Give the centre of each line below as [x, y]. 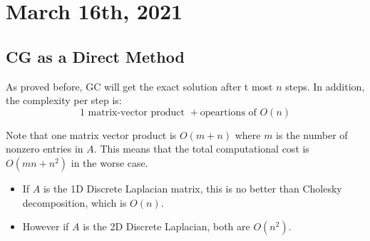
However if [46, 226]
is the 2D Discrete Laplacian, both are [166, 226]
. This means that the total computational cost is [201, 149]
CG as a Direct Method [95, 56]
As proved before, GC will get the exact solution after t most [139, 86]
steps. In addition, [325, 86]
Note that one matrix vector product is [91, 134]
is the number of [312, 134]
